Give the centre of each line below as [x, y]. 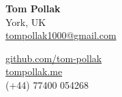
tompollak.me [34, 71]
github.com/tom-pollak [54, 58]
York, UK [26, 22]
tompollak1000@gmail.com [61, 35]
